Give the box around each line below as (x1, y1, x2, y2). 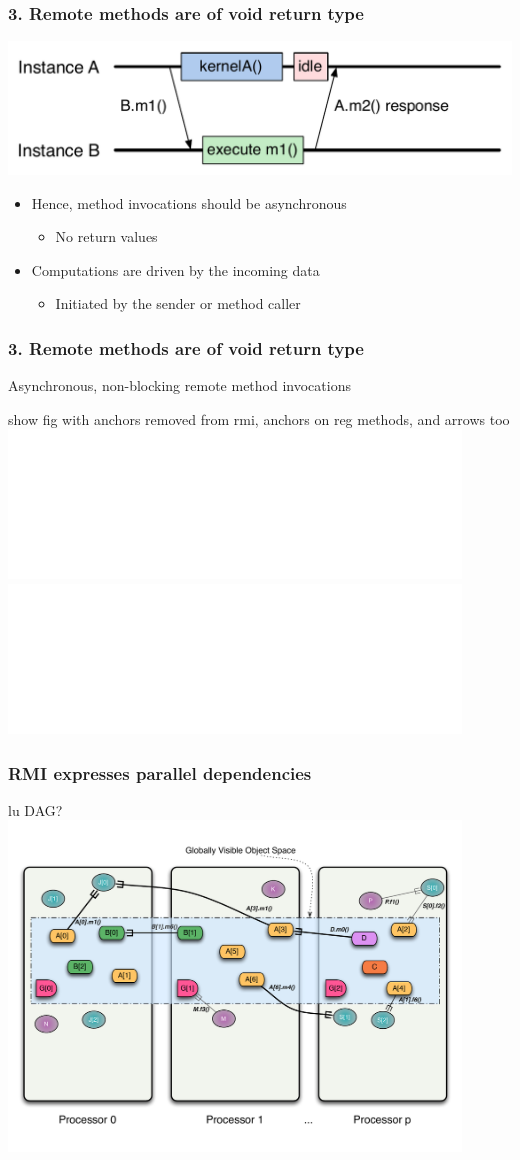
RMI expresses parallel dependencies (8, 760, 312, 785)
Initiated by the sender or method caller (55, 293, 301, 314)
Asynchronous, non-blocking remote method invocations (8, 375, 351, 396)
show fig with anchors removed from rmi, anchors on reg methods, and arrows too (8, 408, 510, 429)
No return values (55, 226, 158, 247)
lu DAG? (8, 799, 63, 820)
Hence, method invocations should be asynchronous (31, 192, 347, 213)
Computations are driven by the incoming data (31, 259, 320, 280)
